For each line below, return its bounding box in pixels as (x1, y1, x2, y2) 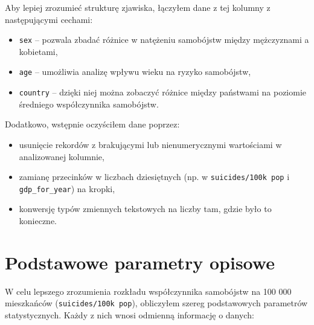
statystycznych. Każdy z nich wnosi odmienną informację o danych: (5, 309, 254, 321)
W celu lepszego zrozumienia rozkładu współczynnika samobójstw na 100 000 (5, 285, 292, 297)
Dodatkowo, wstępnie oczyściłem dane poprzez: (5, 118, 180, 130)
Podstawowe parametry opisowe (5, 249, 275, 274)
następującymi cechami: (5, 13, 93, 25)
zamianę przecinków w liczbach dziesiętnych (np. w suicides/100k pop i (19, 170, 290, 183)
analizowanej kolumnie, (19, 150, 104, 162)
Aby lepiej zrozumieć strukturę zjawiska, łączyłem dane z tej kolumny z (5, 1, 271, 13)
